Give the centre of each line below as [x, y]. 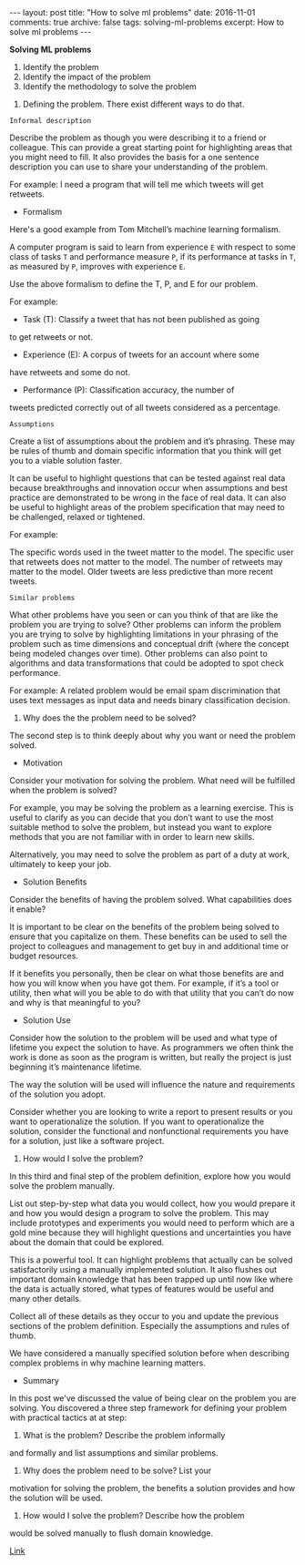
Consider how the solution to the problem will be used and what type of [143, 1038]
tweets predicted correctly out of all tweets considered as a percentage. [145, 408]
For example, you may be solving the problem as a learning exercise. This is [152, 808]
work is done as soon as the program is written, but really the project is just [151, 1057]
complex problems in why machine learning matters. [108, 1363]
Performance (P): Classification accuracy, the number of [128, 390]
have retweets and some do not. [70, 372]
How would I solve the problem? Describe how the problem [133, 1515]
